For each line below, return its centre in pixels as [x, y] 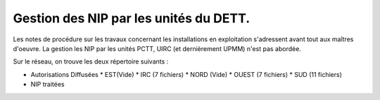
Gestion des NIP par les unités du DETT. [132, 18]
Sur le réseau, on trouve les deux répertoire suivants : [91, 62]
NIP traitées [47, 85]
